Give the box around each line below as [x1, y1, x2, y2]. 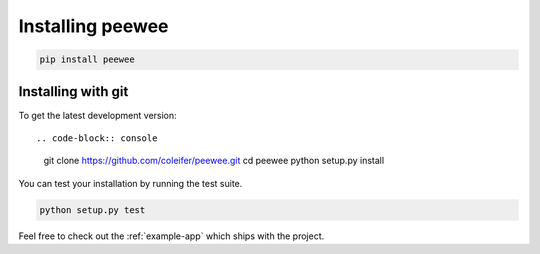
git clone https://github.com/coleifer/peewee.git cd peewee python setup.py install [43, 155, 385, 167]
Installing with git [18, 83, 129, 100]
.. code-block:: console [36, 133, 158, 144]
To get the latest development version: [18, 109, 177, 121]
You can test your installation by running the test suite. [18, 177, 243, 189]
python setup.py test [39, 204, 146, 215]
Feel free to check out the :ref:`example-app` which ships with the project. [18, 230, 325, 242]
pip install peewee [39, 54, 135, 65]
